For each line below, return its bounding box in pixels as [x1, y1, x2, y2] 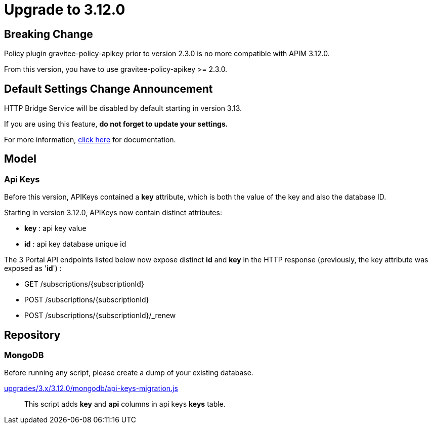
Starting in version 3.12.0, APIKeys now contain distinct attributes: [4, 208, 222, 217]
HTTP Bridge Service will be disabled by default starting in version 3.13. [4, 104, 242, 113]
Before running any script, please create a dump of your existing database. [4, 368, 253, 377]
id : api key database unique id [24, 240, 126, 249]
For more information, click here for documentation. [4, 135, 176, 144]
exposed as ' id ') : [4, 264, 62, 273]
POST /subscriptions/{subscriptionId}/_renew [24, 311, 176, 320]
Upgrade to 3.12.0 [4, 1, 125, 18]
